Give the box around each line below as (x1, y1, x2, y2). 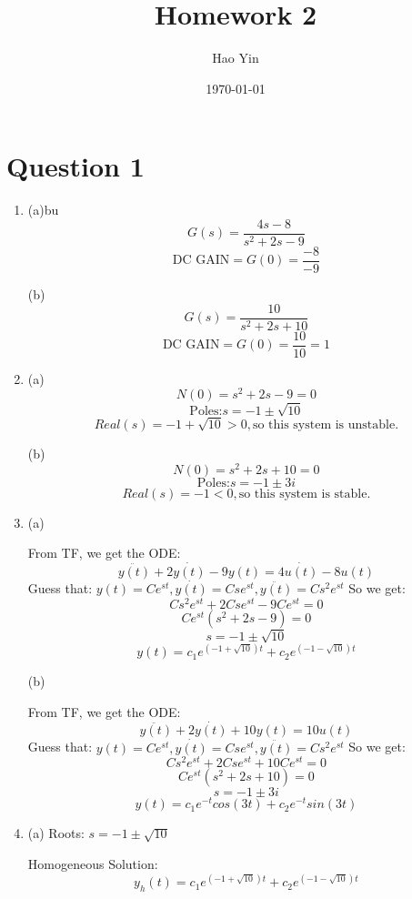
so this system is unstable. (252, 419, 399, 432)
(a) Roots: (27, 823, 85, 843)
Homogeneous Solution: (27, 854, 158, 874)
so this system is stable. (238, 487, 371, 500)
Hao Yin (212, 48, 259, 67)
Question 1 (6, 147, 145, 185)
